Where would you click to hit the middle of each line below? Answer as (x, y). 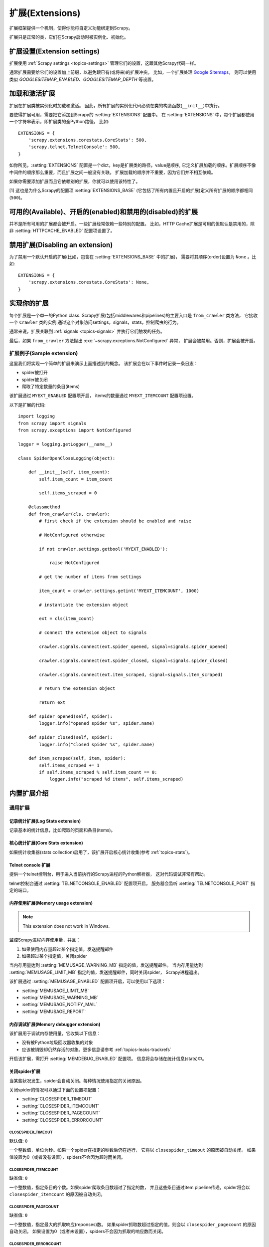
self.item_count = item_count (76, 479)
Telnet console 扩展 (30, 865)
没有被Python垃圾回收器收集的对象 (57, 1042)
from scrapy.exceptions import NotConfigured (75, 430)
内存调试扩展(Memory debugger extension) (55, 1024)
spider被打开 (35, 373)
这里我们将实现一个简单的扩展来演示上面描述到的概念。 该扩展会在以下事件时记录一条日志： (104, 363)
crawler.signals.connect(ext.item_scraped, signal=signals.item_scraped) (131, 674)
